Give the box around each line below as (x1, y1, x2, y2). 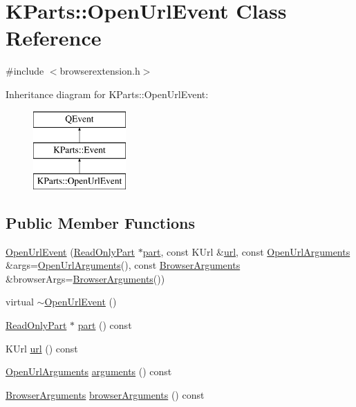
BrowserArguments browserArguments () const (6, 387, 205, 401)
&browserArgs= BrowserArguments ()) (6, 271, 165, 285)
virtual (6, 294, 34, 309)
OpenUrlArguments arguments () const (6, 364, 172, 379)
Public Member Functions (6, 211, 195, 233)
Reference (6, 23, 102, 52)
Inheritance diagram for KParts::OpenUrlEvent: (6, 86, 209, 101)
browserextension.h (59, 64, 140, 78)
